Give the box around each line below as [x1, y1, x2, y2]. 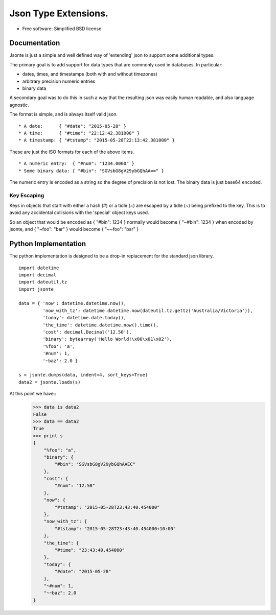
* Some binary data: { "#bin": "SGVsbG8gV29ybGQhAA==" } [18, 168, 165, 174]
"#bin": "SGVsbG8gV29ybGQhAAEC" [54, 461, 135, 467]
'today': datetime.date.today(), [42, 315, 127, 321]
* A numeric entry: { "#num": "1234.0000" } [18, 161, 135, 167]
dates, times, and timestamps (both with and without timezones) [22, 71, 158, 77]
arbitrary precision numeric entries [22, 78, 96, 84]
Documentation [9, 39, 60, 48]
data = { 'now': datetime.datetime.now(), [18, 300, 127, 306]
